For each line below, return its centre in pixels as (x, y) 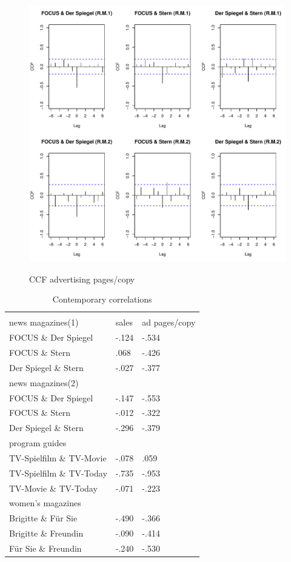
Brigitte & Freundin (46, 533)
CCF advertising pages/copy (82, 279)
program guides (38, 443)
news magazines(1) (44, 322)
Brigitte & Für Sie (43, 518)
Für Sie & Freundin (45, 548)
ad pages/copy (169, 322)
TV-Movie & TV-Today (53, 488)
